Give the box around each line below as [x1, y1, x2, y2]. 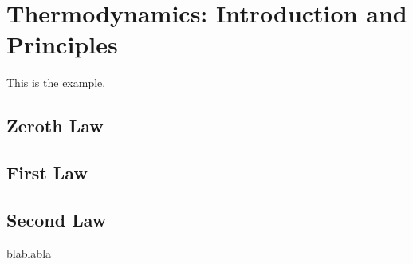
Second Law [6, 207, 107, 231]
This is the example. [6, 74, 106, 91]
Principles [6, 28, 118, 61]
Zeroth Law [6, 113, 104, 138]
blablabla [6, 244, 52, 261]
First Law [6, 160, 88, 185]
